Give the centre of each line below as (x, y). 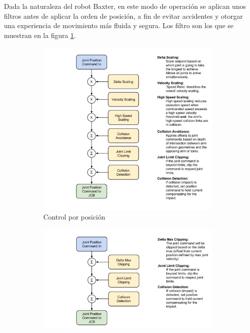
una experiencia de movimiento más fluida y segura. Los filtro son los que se (119, 25)
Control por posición (74, 217)
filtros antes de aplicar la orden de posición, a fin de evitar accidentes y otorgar (124, 16)
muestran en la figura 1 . (40, 35)
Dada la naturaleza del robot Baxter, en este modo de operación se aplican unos (125, 6)
